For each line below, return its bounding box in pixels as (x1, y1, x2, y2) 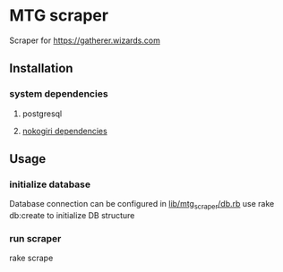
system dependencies (9, 88, 109, 100)
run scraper (9, 233, 62, 245)
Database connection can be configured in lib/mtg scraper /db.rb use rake (9, 199, 275, 211)
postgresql (21, 108, 63, 119)
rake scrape (9, 252, 54, 264)
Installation (9, 61, 73, 76)
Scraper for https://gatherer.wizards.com (9, 35, 161, 46)
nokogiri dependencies (21, 125, 107, 136)
